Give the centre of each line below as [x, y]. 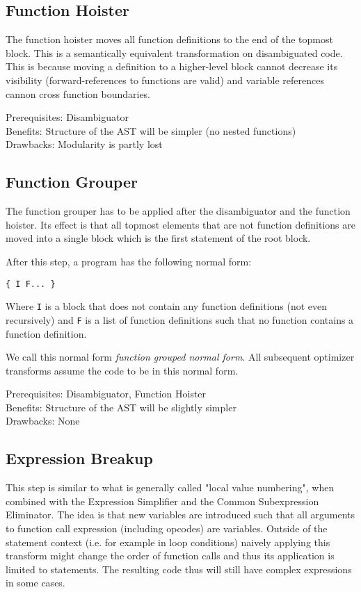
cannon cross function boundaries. [78, 93]
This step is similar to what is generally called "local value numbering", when [170, 487]
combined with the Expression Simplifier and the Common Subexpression [162, 501]
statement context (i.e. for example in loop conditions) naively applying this [168, 542]
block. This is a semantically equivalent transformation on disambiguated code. [174, 52]
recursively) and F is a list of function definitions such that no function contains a [180, 319]
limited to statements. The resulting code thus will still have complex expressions [179, 569]
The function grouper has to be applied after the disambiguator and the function [178, 211]
